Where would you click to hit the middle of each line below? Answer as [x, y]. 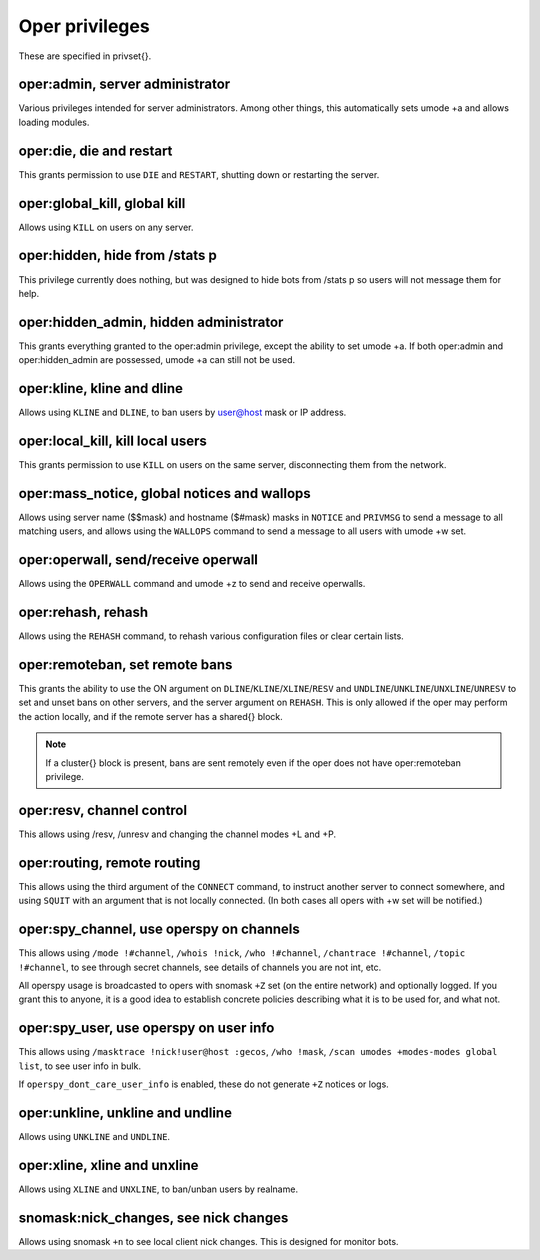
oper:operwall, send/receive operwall [138, 560]
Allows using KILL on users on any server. [106, 227]
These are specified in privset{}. [85, 56]
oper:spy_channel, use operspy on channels [159, 929]
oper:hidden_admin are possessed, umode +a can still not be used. [156, 360]
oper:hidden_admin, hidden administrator [151, 321]
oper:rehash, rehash [83, 612]
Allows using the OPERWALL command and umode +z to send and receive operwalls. [192, 584]
